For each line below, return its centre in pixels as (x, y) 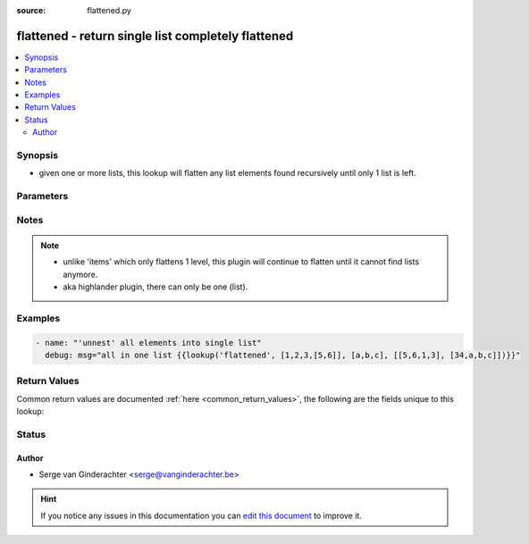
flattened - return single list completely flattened (155, 36)
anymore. (80, 274)
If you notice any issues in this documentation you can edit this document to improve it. (201, 515)
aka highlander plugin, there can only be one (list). (155, 287)
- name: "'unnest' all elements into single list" (149, 343)
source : (31, 10)
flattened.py (109, 10)
